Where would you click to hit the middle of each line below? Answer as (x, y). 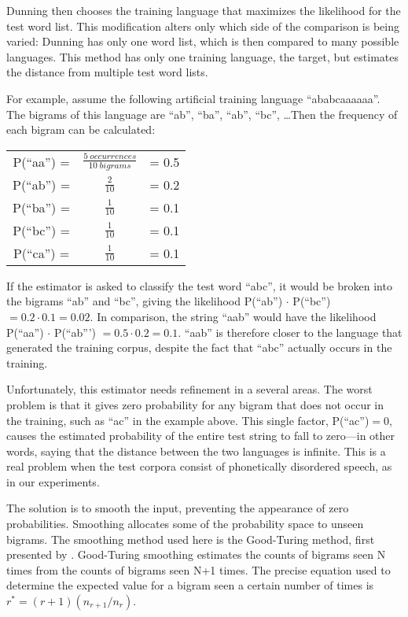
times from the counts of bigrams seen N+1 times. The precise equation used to (198, 569)
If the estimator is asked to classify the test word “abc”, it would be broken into (199, 285)
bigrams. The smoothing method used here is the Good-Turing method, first (191, 539)
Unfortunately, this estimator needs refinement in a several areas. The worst (189, 389)
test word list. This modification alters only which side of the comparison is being (203, 26)
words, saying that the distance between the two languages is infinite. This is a (196, 451)
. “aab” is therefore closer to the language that (290, 332)
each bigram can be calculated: (81, 129)
